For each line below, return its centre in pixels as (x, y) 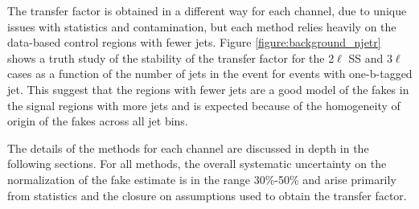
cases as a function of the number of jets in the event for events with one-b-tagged (210, 74)
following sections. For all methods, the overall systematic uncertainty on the (197, 164)
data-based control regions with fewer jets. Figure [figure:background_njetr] (194, 42)
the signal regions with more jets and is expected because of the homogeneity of (204, 105)
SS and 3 (370, 57)
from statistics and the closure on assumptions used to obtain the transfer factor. (207, 195)
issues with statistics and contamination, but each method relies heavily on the (202, 26)
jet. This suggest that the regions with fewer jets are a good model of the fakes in (208, 89)
